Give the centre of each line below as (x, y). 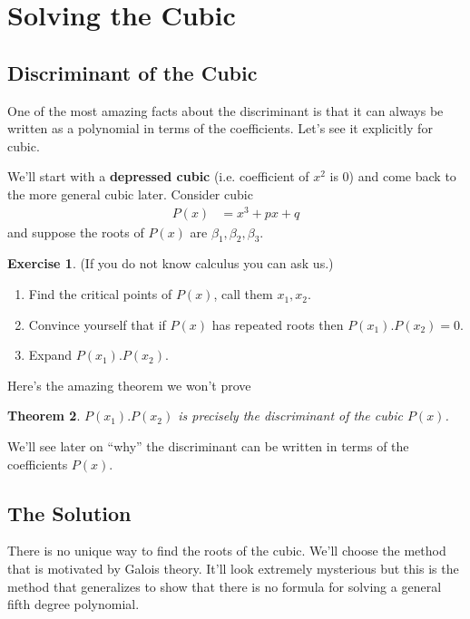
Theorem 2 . (44, 416)
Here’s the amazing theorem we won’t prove (129, 385)
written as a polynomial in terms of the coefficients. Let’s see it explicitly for (220, 128)
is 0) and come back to (393, 176)
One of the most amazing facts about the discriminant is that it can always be (225, 110)
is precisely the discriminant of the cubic (290, 416)
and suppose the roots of (76, 232)
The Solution (69, 513)
